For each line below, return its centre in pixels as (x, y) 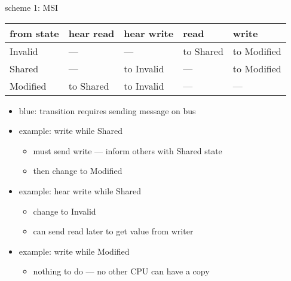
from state (34, 33)
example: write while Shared (71, 131)
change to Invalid (65, 211)
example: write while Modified (74, 251)
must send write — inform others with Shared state (128, 150)
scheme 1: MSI (32, 7)
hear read (91, 33)
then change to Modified (78, 171)
